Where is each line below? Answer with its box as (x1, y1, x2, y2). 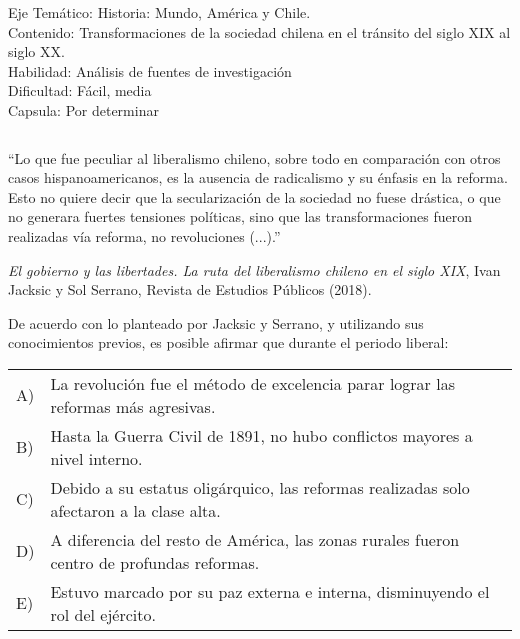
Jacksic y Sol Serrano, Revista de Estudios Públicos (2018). (8, 279, 372, 300)
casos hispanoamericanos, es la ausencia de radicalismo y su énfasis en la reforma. (8, 167, 508, 188)
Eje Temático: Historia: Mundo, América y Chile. (8, 2, 311, 22)
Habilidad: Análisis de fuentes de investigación (8, 60, 292, 81)
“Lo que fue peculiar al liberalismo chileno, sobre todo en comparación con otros (8, 147, 501, 168)
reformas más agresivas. (50, 394, 216, 418)
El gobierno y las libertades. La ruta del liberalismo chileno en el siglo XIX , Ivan (8, 259, 501, 280)
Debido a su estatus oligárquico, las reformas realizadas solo (50, 475, 470, 499)
